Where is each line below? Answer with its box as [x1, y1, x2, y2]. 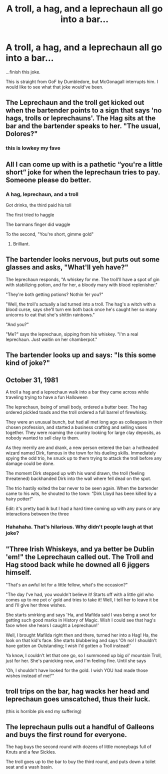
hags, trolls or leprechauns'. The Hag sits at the [5, 114, 156, 122]
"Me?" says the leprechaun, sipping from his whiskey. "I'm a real [5, 331, 139, 337]
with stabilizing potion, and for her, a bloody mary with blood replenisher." [5, 281, 158, 287]
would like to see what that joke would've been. [5, 83, 103, 90]
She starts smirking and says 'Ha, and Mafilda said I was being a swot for [5, 611, 156, 617]
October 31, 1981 [5, 375, 58, 384]
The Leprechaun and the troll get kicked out [5, 98, 144, 107]
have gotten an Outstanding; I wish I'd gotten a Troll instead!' [5, 642, 131, 648]
